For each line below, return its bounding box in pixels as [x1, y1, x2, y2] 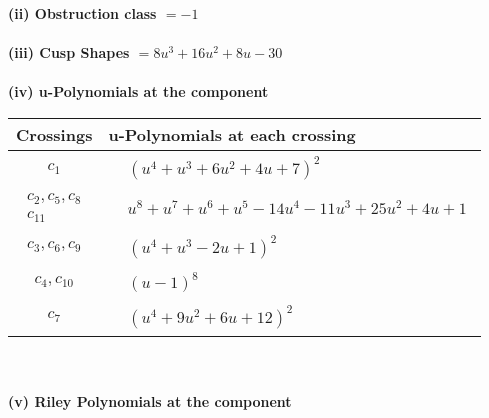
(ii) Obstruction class [8, 3, 157, 23]
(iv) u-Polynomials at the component [8, 81, 269, 102]
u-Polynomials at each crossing [108, 122, 356, 146]
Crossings [16, 122, 93, 146]
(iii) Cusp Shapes [8, 42, 130, 63]
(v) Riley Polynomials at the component [8, 391, 292, 412]
